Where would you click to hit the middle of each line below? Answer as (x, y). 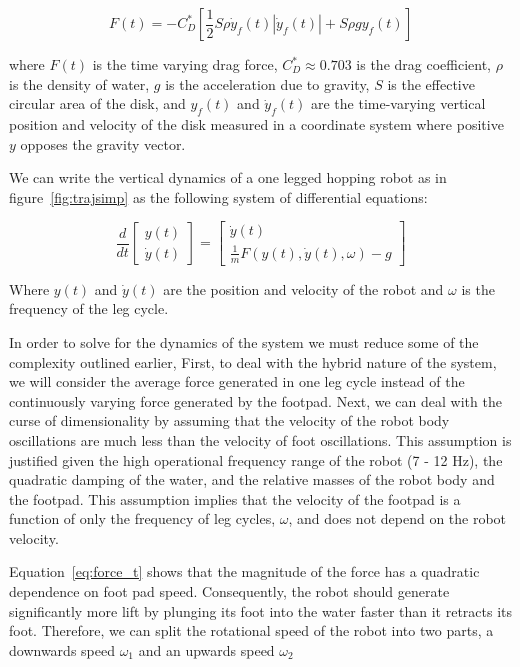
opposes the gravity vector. (103, 143)
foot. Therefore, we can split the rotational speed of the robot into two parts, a (251, 630)
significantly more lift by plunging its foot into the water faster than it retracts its (261, 610)
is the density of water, (79, 83)
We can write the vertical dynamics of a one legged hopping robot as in (228, 177)
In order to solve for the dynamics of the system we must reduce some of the (244, 341)
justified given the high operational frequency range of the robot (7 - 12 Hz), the (256, 459)
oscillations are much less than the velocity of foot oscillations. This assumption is (260, 439)
